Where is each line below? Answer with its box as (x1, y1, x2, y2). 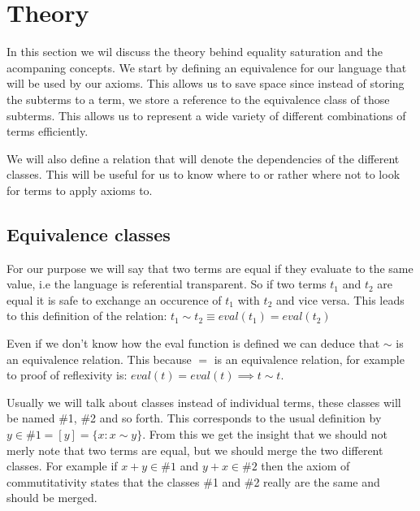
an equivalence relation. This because (6, 350, 192, 367)
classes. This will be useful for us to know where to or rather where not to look (6, 166, 401, 183)
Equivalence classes (6, 221, 171, 246)
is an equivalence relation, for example (214, 350, 405, 367)
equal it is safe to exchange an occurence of (6, 291, 222, 308)
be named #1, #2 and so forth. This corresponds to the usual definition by (6, 409, 382, 427)
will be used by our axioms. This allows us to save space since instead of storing (6, 75, 405, 92)
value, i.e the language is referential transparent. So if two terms (6, 275, 327, 292)
